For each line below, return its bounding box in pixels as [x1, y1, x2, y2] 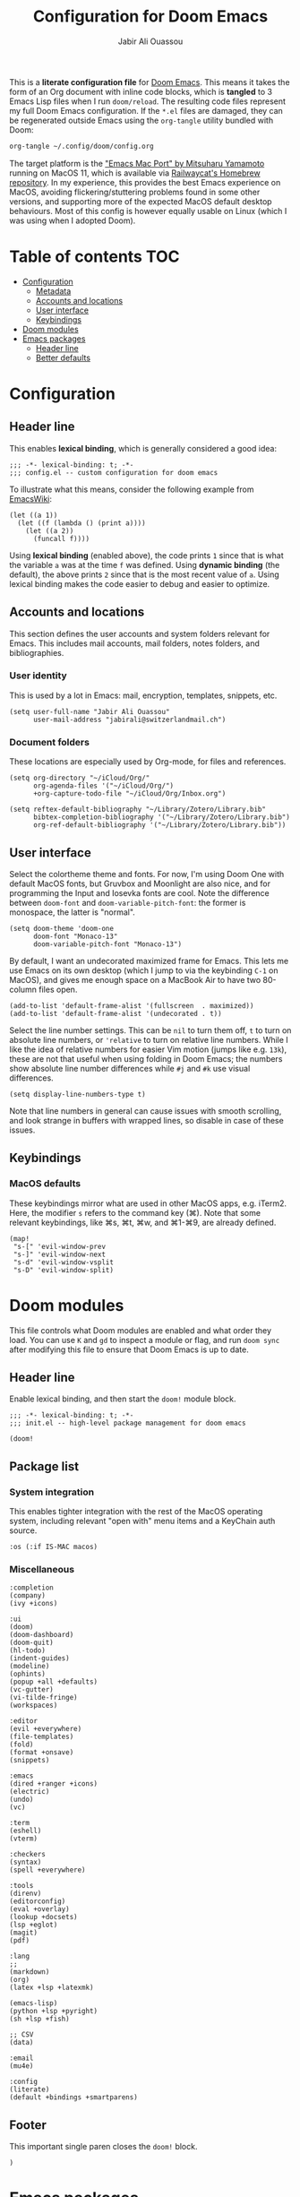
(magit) [9, 1928, 39, 1937]
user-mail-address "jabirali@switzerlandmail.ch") [32, 715, 227, 724]
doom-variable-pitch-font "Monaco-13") [32, 939, 182, 949]
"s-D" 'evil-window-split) [13, 1265, 115, 1274]
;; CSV [9, 2030, 34, 2039]
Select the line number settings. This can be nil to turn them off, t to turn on [9, 1024, 292, 1036]
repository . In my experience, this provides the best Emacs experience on [9, 177, 281, 187]
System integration [9, 1486, 95, 1498]
